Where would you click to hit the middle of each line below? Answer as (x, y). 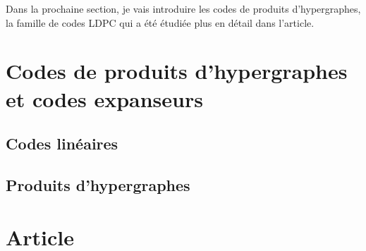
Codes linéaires (62, 143)
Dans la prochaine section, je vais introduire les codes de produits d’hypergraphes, (183, 8)
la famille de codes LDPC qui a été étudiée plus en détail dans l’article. (160, 22)
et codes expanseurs (104, 98)
